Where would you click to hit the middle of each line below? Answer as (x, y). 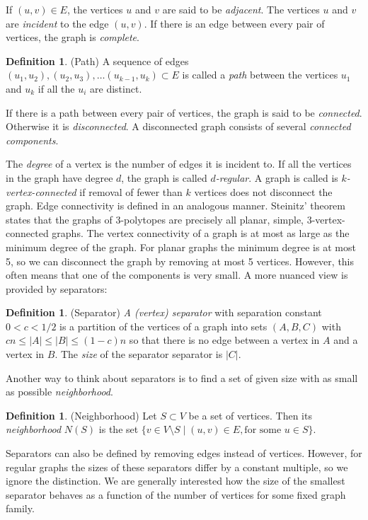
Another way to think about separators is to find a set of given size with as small (182, 377)
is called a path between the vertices (260, 75)
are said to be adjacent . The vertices (241, 9)
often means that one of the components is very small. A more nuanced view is (177, 275)
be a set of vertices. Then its (250, 415)
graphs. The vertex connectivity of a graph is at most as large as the (201, 233)
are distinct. (116, 88)
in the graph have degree (59, 177)
